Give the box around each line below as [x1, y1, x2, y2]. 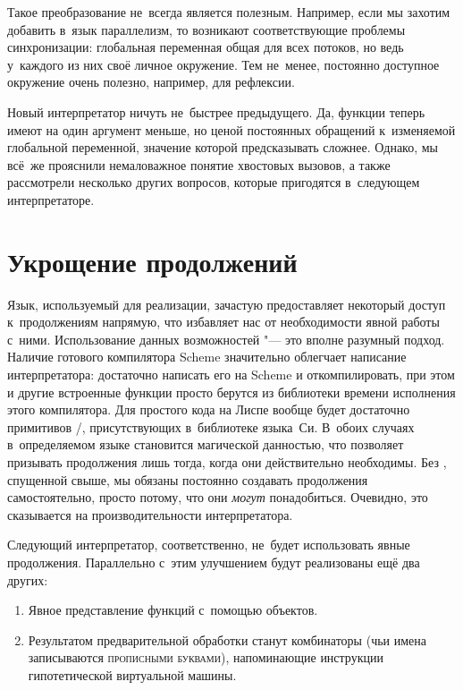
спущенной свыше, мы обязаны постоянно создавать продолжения [7, 470, 368, 489]
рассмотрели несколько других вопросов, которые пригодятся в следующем [7, 173, 420, 192]
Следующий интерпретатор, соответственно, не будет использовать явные [7, 535, 410, 554]
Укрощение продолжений [7, 243, 298, 279]
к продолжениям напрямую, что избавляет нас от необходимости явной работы [7, 312, 440, 331]
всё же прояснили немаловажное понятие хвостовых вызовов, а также [7, 155, 391, 174]
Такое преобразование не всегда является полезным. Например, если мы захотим [7, 3, 450, 21]
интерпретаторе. [7, 190, 95, 209]
